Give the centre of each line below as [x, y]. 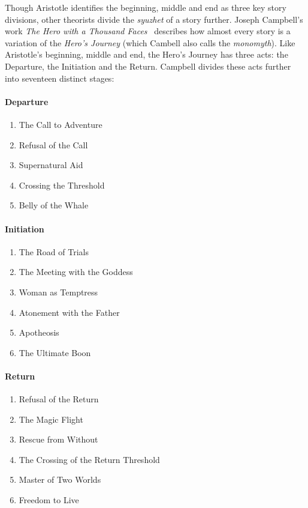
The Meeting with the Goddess [76, 272]
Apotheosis [39, 332]
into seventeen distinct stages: [60, 78]
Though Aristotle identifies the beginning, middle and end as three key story [146, 7]
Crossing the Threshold [62, 185]
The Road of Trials [54, 251]
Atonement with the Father [69, 312]
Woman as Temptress [58, 292]
